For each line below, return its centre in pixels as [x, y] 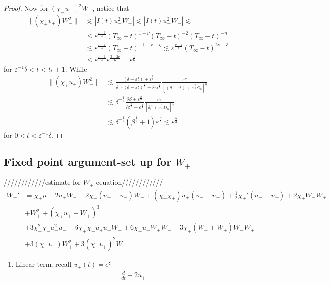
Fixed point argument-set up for [88, 161]
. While [76, 69]
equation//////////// [129, 182]
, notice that [111, 8]
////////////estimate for [42, 182]
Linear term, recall [43, 264]
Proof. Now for [26, 8]
